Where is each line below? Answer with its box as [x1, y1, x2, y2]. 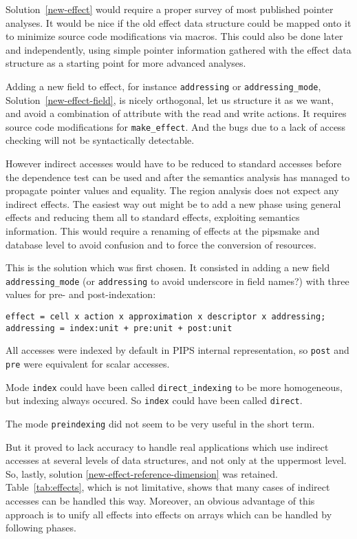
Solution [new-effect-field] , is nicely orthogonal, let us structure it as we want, [6, 92, 334, 107]
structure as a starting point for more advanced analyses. [6, 56, 246, 70]
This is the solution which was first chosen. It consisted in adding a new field [6, 260, 330, 275]
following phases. [6, 520, 76, 535]
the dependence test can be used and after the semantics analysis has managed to [6, 169, 350, 184]
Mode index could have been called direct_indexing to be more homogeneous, [6, 379, 343, 394]
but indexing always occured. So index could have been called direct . [6, 393, 303, 408]
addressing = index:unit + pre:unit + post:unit [6, 323, 232, 333]
